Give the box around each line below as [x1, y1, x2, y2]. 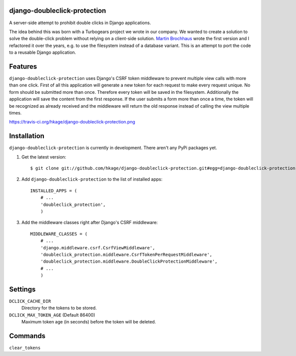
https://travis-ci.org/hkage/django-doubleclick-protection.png [9, 119, 136, 125]
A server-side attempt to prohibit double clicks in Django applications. [9, 20, 151, 26]
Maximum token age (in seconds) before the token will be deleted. [21, 319, 156, 325]
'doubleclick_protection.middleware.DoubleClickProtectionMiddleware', [40, 259, 218, 264]
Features [9, 62, 37, 71]
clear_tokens [9, 345, 41, 351]
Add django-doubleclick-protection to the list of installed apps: [21, 176, 163, 182]
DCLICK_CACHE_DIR [9, 299, 51, 304]
